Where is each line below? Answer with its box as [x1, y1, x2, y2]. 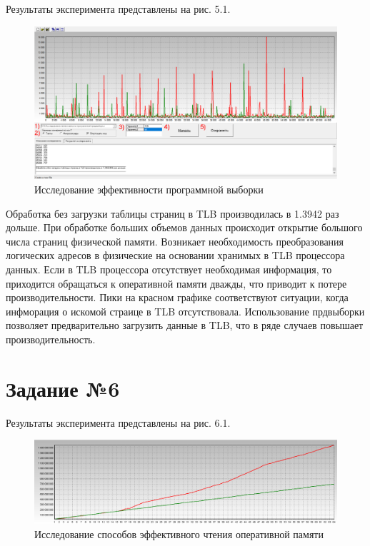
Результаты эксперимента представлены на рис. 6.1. [6, 415, 231, 430]
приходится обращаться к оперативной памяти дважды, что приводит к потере [6, 275, 347, 290]
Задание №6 [6, 373, 120, 403]
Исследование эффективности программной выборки [34, 182, 264, 197]
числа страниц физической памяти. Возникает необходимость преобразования [6, 233, 344, 248]
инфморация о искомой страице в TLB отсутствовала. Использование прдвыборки [6, 303, 365, 318]
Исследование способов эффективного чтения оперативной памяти [34, 526, 324, 541]
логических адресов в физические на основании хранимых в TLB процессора [6, 248, 345, 263]
